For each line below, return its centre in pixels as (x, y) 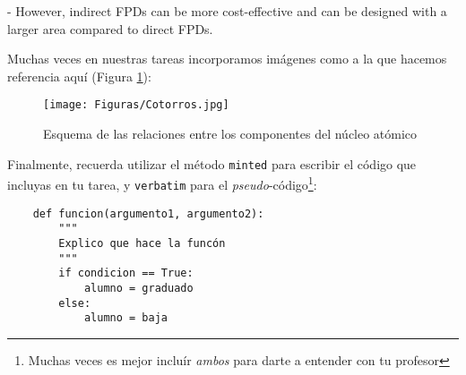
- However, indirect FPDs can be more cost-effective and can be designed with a (227, 11)
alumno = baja (125, 318)
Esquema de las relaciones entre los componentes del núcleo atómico (230, 134)
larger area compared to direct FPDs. (110, 28)
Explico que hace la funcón (142, 243)
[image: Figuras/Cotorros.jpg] (136, 105)
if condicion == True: (126, 273)
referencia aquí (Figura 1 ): (79, 76)
